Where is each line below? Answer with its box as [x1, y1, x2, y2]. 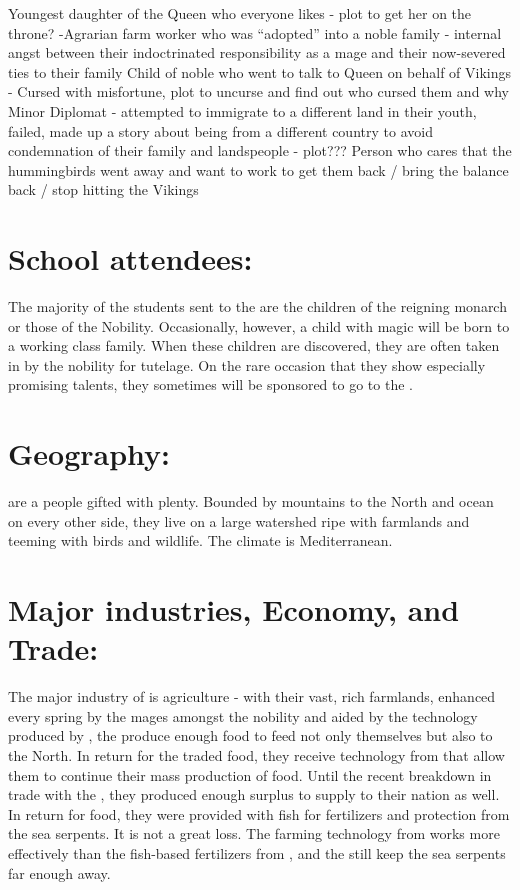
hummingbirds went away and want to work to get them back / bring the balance [8, 159, 509, 180]
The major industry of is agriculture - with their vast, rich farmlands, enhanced [8, 686, 496, 707]
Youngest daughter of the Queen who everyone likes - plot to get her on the [8, 3, 472, 23]
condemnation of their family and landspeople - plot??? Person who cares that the [8, 140, 512, 161]
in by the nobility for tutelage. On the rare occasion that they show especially [8, 354, 486, 375]
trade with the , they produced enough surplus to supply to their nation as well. [8, 784, 500, 805]
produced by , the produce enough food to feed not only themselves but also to [8, 725, 493, 746]
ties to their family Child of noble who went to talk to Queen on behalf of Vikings [8, 61, 512, 82]
